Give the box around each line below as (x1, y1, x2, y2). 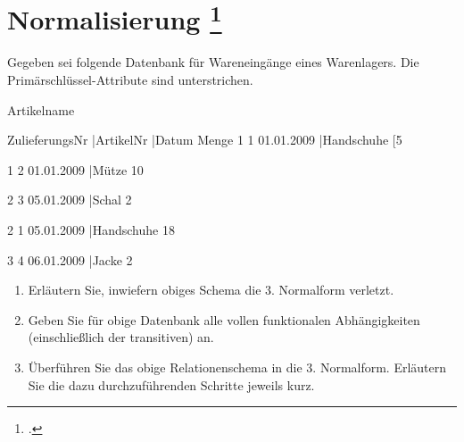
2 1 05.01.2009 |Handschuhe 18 (7, 221, 175, 239)
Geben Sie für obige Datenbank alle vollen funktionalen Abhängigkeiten (28, 310, 420, 329)
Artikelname (7, 100, 75, 119)
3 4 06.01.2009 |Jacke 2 (7, 250, 133, 269)
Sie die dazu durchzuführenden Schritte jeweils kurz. (28, 375, 315, 394)
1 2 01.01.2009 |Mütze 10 (7, 160, 144, 179)
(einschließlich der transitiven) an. (28, 328, 214, 346)
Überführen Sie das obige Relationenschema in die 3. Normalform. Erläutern (28, 357, 447, 376)
